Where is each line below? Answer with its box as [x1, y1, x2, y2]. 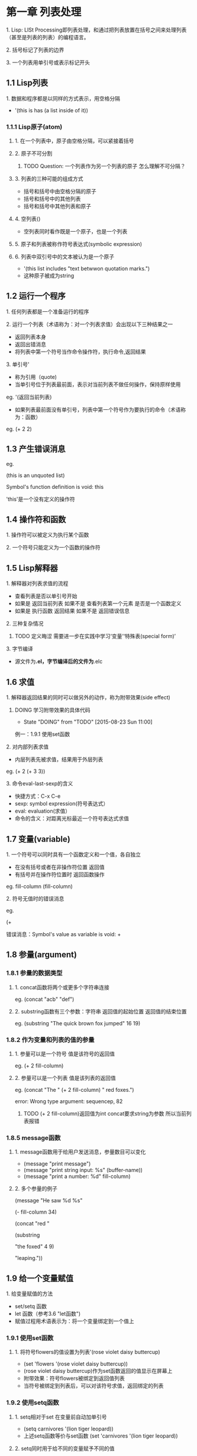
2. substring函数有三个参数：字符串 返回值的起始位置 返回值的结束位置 [14, 1007, 188, 1015]
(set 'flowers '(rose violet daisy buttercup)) [23, 1360, 128, 1367]
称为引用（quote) [14, 373, 57, 380]
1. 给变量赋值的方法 [6, 1290, 53, 1297]
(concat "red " [14, 1220, 50, 1227]
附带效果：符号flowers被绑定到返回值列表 [23, 1375, 125, 1382]
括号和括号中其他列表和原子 [23, 203, 92, 210]
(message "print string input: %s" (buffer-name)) [23, 1167, 143, 1174]
